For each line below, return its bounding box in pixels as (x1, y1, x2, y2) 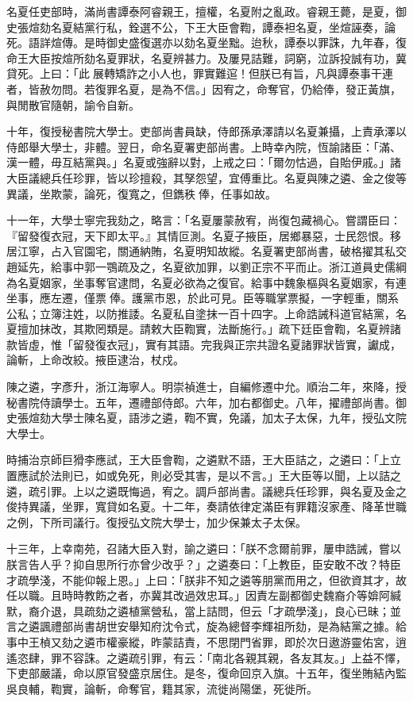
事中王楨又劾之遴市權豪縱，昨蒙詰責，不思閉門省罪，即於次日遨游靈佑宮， (6, 633, 396, 650)
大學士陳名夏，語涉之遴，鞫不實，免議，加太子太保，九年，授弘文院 (50, 409, 407, 426)
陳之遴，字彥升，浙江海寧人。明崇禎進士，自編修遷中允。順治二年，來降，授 (6, 378, 407, 395)
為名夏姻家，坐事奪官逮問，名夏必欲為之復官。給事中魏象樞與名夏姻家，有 (6, 274, 396, 290)
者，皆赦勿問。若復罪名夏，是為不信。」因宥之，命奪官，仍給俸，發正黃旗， (6, 80, 401, 97)
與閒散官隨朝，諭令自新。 (6, 96, 140, 113)
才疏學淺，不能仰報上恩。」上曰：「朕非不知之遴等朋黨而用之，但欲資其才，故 (6, 571, 407, 588)
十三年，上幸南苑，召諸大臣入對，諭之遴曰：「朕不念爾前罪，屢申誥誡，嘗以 (6, 540, 401, 557)
